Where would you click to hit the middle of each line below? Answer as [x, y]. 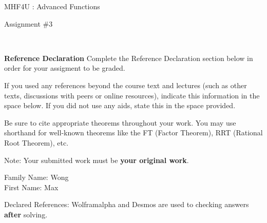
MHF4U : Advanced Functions [52, 6]
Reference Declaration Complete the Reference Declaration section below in [129, 58]
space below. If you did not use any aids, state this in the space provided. [120, 105]
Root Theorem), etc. [36, 142]
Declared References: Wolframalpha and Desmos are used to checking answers [127, 204]
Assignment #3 [28, 23]
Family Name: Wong [36, 177]
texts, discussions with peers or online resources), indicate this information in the [132, 95]
